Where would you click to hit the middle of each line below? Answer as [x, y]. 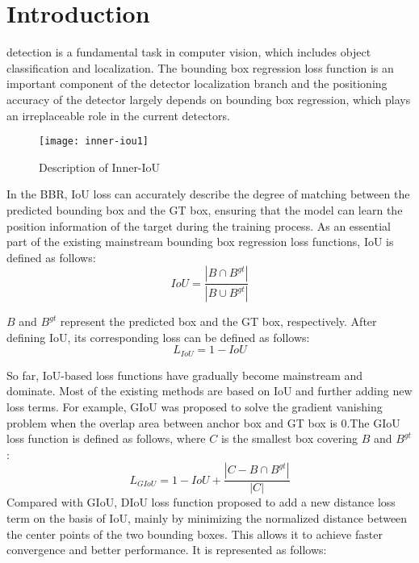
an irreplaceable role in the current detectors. [118, 115]
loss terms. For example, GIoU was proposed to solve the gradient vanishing [195, 407]
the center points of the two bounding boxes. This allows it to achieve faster [195, 534]
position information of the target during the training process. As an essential [199, 225]
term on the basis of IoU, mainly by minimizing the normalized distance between [207, 518]
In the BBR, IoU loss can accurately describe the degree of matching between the [208, 194]
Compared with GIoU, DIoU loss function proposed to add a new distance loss [201, 502]
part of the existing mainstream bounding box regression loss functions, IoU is [200, 242]
